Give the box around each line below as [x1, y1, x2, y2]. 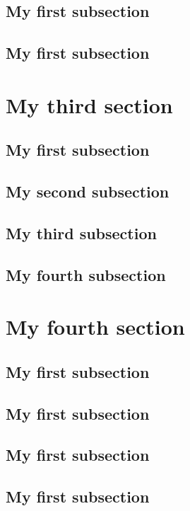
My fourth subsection [6, 263, 166, 285]
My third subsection [6, 222, 157, 243]
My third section [6, 90, 173, 119]
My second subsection [6, 180, 170, 202]
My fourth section [6, 312, 185, 341]
